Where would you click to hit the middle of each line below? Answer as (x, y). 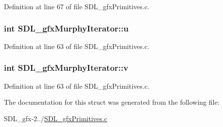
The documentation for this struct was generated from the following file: (112, 102)
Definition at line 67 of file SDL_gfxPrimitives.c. (77, 6)
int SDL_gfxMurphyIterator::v (66, 68)
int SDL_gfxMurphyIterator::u (66, 28)
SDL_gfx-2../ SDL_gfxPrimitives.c (56, 118)
